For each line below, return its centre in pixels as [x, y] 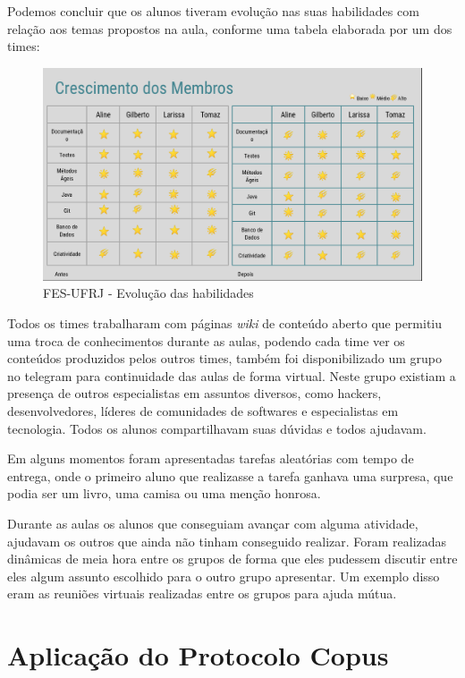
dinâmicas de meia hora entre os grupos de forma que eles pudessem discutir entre [232, 559]
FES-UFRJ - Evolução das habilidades [148, 293]
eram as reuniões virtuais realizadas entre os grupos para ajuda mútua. [202, 593]
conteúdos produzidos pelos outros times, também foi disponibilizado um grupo [224, 358]
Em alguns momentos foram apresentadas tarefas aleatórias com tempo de [211, 458]
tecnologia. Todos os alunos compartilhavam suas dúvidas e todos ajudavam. [217, 428]
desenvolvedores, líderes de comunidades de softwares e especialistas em [203, 411]
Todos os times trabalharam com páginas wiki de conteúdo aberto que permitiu [225, 323]
